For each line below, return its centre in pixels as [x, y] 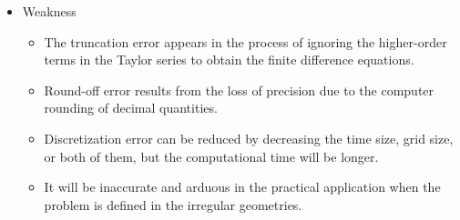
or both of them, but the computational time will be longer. [211, 156]
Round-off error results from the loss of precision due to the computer [239, 90]
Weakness [49, 11]
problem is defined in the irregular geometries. [173, 204]
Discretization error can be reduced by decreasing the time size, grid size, [249, 138]
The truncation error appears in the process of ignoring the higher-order [245, 41]
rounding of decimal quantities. [131, 108]
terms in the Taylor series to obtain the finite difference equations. [229, 60]
